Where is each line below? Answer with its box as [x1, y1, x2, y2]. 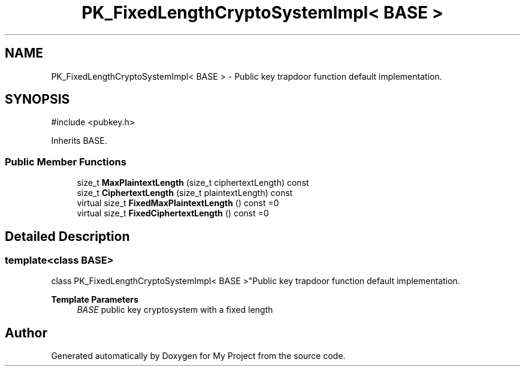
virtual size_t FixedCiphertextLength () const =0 [77, 208, 269, 219]
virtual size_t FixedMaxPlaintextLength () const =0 [77, 198, 279, 209]
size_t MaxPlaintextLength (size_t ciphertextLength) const [77, 177, 309, 188]
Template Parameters [51, 294, 138, 305]
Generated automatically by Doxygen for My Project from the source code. [51, 351, 346, 361]
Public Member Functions [5, 155, 126, 168]
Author [5, 325, 47, 340]
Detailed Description [5, 228, 130, 244]
